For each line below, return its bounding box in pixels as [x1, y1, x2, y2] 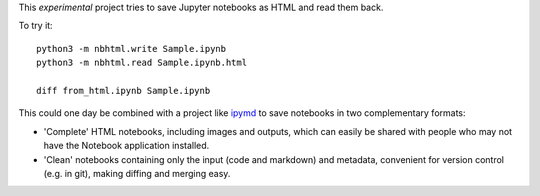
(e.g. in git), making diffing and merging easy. [43, 167, 231, 179]
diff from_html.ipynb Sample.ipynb [36, 85, 211, 96]
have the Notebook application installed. [43, 140, 210, 152]
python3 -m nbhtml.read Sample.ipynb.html [36, 57, 248, 69]
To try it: [18, 20, 54, 32]
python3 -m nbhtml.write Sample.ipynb [36, 43, 227, 54]
